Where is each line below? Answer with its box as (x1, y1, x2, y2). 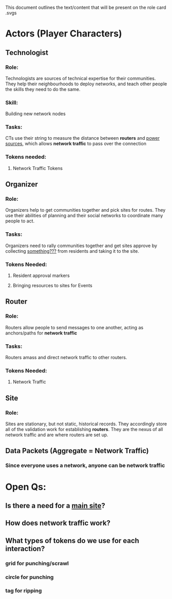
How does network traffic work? (5, 519, 111, 528)
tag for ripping (5, 587, 42, 594)
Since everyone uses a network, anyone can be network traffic (5, 462, 165, 469)
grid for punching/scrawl (5, 559, 69, 567)
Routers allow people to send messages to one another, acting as (5, 324, 144, 330)
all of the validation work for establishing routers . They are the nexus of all (5, 426, 163, 433)
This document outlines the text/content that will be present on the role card (5, 5, 166, 10)
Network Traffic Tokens (12, 165, 63, 171)
